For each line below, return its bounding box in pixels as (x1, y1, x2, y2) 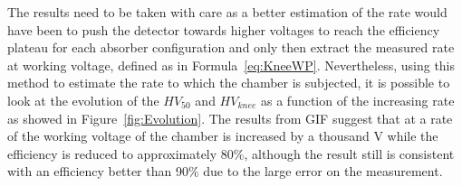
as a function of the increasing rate (261, 90, 455, 109)
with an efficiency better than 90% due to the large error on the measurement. (7, 162, 443, 181)
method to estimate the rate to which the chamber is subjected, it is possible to (7, 73, 450, 92)
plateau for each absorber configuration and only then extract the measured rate (7, 38, 455, 57)
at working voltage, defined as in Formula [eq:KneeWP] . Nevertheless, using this (7, 55, 456, 74)
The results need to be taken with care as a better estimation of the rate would (7, 3, 448, 21)
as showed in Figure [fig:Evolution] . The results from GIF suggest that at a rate (7, 108, 453, 127)
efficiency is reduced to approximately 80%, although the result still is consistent (7, 144, 455, 163)
